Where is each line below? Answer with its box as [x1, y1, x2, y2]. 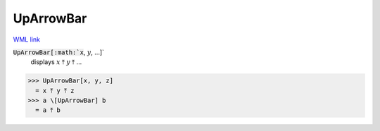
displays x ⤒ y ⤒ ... [30, 58, 82, 66]
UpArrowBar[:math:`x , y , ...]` [13, 48, 105, 56]
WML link [13, 35, 41, 44]
